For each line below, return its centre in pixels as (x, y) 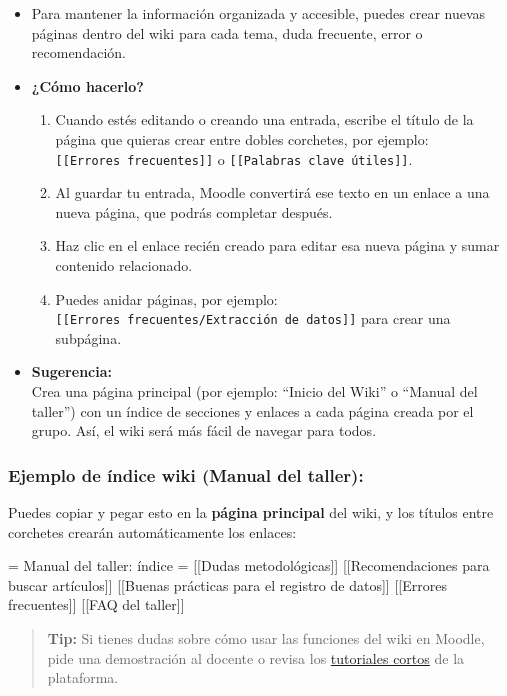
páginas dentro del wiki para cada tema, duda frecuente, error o (227, 32)
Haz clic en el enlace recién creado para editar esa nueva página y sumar (277, 245)
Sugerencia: (71, 371)
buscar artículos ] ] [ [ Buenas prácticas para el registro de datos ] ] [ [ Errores (227, 584)
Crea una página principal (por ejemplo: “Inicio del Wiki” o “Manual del (254, 391)
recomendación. (78, 52)
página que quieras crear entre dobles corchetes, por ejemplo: (242, 138)
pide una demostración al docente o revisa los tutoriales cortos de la (256, 657)
